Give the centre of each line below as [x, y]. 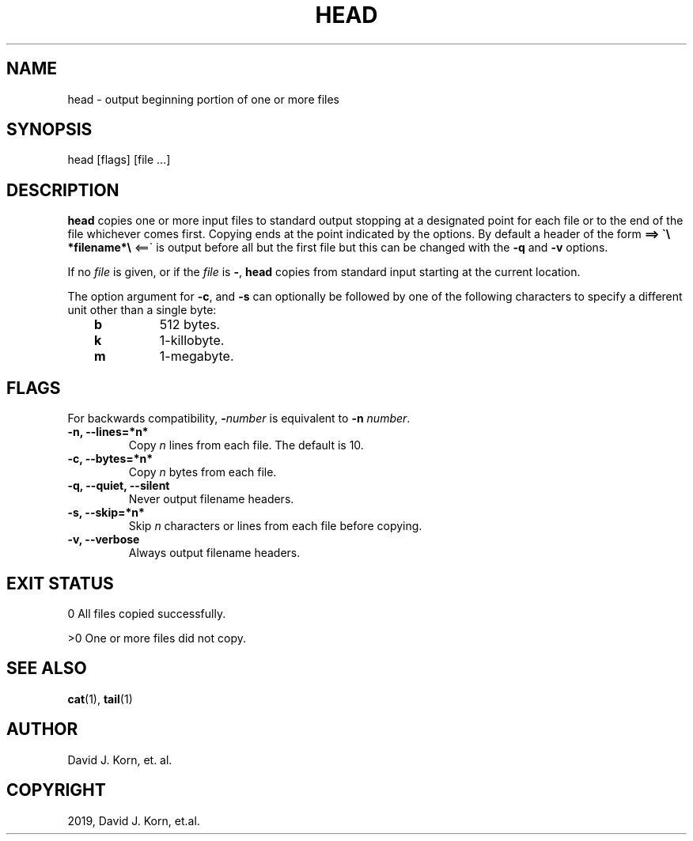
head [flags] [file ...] [119, 160]
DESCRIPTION [63, 190]
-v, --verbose [104, 540]
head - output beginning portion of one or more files [203, 99]
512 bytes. [190, 325]
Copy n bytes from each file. [203, 472]
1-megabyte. [197, 356]
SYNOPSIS [49, 130]
